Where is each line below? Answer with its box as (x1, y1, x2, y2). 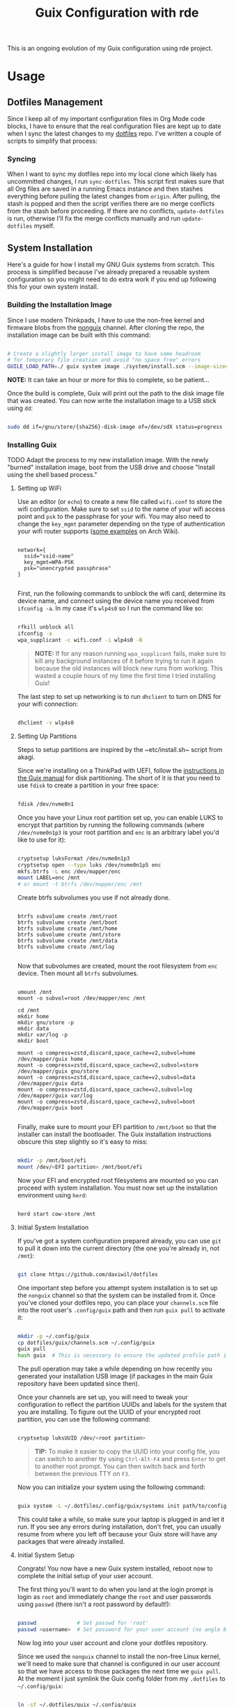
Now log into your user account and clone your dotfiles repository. (17, 1638, 208, 1647)
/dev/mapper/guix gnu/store (17, 1068, 99, 1075)
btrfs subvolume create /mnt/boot (17, 919, 118, 927)
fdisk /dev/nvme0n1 (17, 801, 75, 808)
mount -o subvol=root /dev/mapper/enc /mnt (17, 995, 146, 1002)
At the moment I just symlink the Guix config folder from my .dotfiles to (17, 1674, 226, 1683)
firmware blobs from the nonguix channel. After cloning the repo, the (7, 323, 205, 331)
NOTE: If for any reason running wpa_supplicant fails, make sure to (34, 650, 226, 658)
